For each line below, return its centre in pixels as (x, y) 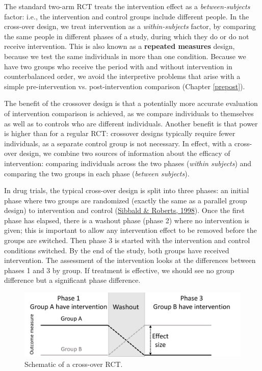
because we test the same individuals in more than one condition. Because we (125, 56)
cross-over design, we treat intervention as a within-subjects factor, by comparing (130, 26)
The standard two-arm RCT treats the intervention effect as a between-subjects (127, 6)
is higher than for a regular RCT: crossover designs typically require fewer (120, 133)
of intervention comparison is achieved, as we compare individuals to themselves (129, 113)
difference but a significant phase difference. (72, 280)
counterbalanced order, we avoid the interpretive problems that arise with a (122, 76)
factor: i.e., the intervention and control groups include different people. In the (127, 16)
